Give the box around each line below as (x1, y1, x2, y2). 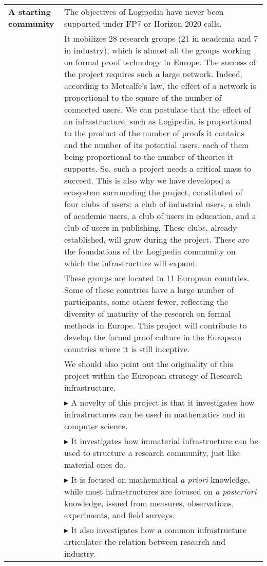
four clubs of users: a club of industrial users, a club (64, 198, 251, 210)
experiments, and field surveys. (64, 509, 175, 521)
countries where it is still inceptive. (64, 343, 190, 355)
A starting (8, 6, 51, 17)
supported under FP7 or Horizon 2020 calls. (64, 17, 222, 29)
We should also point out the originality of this (64, 358, 233, 370)
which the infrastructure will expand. (64, 257, 198, 269)
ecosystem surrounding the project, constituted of (64, 186, 243, 198)
